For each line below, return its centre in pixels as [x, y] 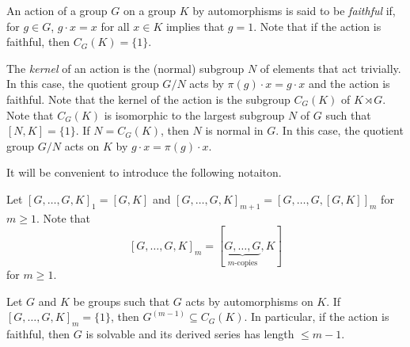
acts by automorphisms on [249, 301]
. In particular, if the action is [317, 316]
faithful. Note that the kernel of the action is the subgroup [148, 99]
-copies [246, 263]
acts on [82, 145]
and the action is [349, 84]
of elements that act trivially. [330, 68]
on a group [150, 10]
